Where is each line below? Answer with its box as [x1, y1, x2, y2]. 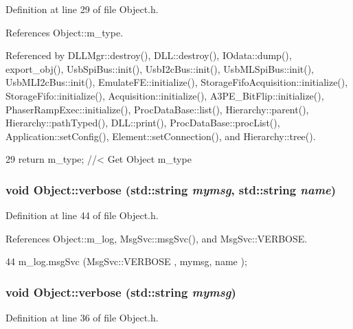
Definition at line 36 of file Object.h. [5, 310, 159, 325]
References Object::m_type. [5, 25, 124, 39]
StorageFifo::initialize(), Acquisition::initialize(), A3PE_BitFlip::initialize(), [5, 88, 324, 102]
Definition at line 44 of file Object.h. [5, 208, 159, 223]
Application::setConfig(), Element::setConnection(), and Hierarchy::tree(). [5, 128, 316, 143]
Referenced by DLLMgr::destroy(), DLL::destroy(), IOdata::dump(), [5, 48, 292, 63]
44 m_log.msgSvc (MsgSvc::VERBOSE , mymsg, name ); [5, 254, 247, 269]
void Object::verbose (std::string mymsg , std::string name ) [5, 181, 337, 198]
